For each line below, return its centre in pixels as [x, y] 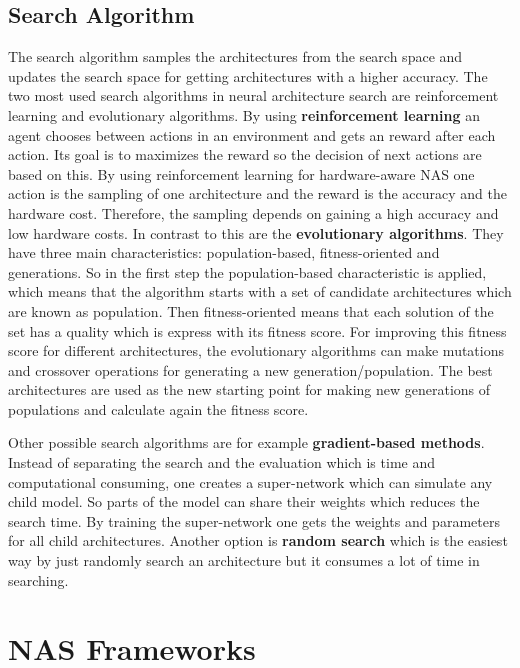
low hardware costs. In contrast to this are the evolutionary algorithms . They [256, 232]
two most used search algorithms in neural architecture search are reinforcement [253, 95]
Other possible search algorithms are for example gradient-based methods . [246, 442]
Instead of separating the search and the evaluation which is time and [221, 462]
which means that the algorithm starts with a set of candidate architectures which [260, 291]
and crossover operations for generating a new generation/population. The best [250, 369]
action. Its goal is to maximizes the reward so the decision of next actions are [245, 154]
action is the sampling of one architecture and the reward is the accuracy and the [257, 193]
